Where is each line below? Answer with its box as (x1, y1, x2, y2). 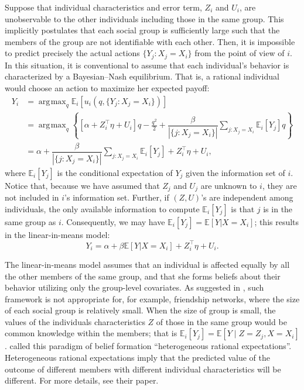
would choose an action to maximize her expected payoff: (5, 82, 210, 94)
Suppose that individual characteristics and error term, (5, 1, 202, 13)
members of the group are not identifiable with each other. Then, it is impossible (5, 35, 295, 47)
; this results (254, 215, 299, 227)
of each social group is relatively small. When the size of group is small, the (5, 304, 276, 316)
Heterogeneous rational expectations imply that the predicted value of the (5, 351, 270, 364)
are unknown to (200, 179, 257, 191)
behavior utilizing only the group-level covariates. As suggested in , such (5, 281, 264, 294)
